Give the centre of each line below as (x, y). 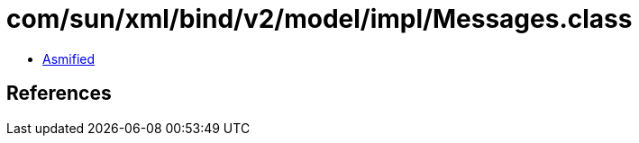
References (59, 94)
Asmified (69, 58)
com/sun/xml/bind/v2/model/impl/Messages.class (319, 19)
